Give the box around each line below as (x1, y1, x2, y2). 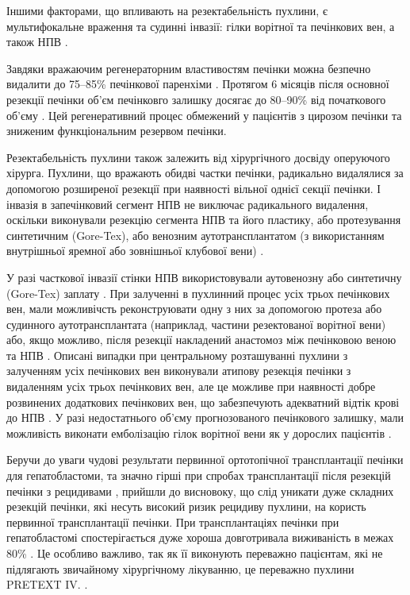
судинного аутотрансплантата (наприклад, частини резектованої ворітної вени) (6, 315, 386, 332)
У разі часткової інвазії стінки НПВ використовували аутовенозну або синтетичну (6, 269, 402, 285)
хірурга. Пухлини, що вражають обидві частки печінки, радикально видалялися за (6, 164, 404, 181)
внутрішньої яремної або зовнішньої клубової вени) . (6, 242, 264, 259)
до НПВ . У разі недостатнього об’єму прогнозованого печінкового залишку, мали (6, 409, 404, 426)
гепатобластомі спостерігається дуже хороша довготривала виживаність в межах (6, 529, 394, 546)
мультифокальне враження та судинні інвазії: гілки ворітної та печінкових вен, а (6, 17, 395, 34)
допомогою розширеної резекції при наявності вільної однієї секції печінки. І (6, 180, 381, 196)
